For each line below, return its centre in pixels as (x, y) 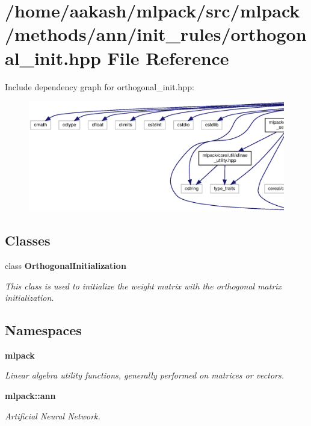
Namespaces (43, 330)
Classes (28, 240)
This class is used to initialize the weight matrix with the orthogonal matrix (143, 286)
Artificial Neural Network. (53, 415)
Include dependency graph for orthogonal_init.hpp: (100, 86)
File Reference (168, 57)
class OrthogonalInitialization (66, 265)
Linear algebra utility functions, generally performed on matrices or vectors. (145, 375)
